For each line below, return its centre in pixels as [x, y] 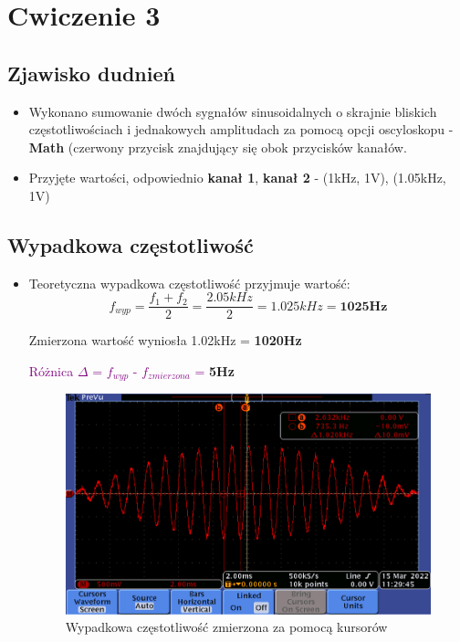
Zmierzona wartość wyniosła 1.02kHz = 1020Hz [165, 340]
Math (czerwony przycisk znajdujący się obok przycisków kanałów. [218, 147]
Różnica [51, 371]
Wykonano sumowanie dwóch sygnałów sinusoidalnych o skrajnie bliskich [233, 111]
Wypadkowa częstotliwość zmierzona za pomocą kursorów [226, 627]
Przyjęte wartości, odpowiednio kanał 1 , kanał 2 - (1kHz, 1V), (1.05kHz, [237, 178]
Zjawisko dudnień [91, 73]
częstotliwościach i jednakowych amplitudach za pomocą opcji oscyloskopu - [241, 129]
